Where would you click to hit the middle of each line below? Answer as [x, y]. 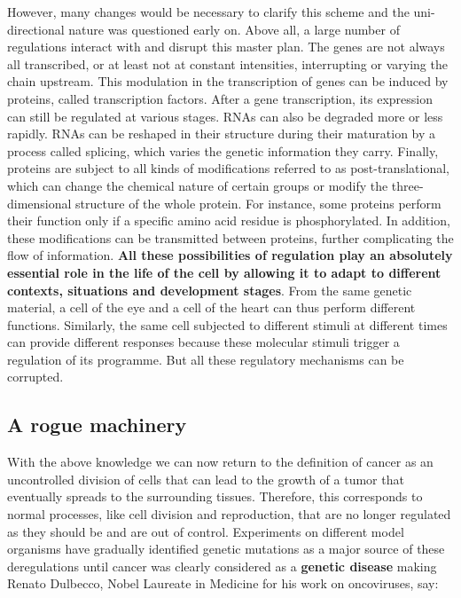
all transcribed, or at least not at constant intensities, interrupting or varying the [227, 63]
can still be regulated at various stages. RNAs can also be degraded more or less [225, 116]
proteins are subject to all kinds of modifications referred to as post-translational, [228, 168]
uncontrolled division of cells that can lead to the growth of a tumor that [206, 479]
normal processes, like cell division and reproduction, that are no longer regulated [229, 514]
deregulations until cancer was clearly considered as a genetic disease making [222, 566]
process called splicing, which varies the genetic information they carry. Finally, [223, 150]
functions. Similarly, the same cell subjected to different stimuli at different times [227, 324]
